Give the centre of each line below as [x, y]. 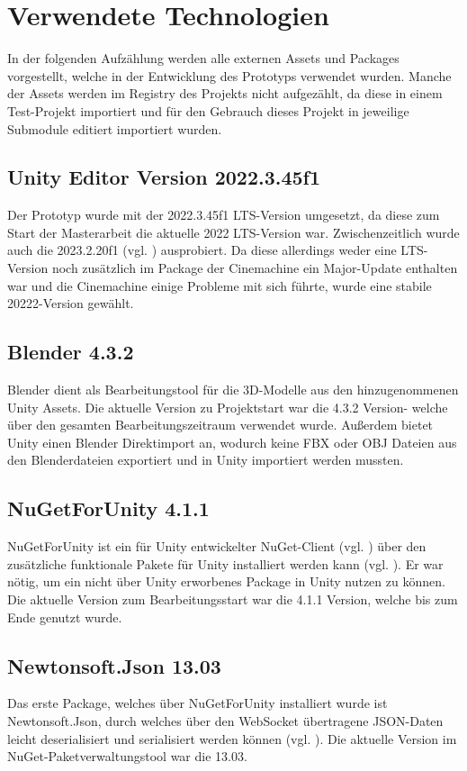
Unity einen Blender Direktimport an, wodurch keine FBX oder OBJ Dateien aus [232, 442]
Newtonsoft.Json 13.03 [114, 665]
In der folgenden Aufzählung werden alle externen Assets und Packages [203, 58]
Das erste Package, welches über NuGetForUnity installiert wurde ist [198, 703]
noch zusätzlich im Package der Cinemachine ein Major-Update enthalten [255, 268]
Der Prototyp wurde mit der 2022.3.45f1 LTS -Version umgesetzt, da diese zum [224, 215]
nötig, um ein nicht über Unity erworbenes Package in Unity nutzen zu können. [226, 581]
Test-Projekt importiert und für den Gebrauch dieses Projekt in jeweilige [208, 110]
